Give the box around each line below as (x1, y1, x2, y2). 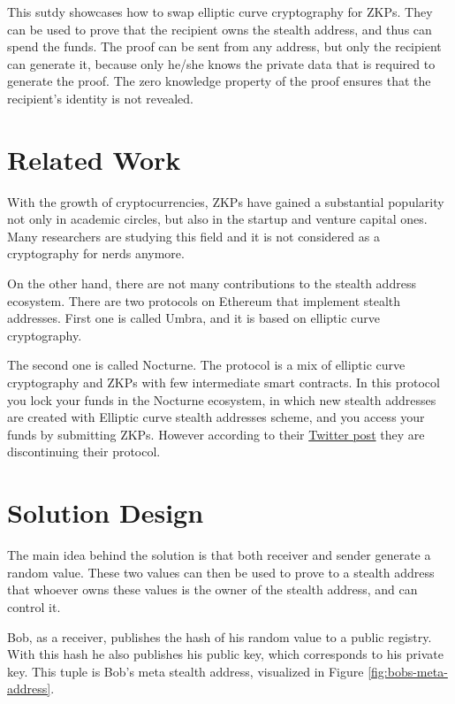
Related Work (7, 141, 181, 177)
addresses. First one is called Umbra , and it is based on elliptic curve (7, 309, 381, 327)
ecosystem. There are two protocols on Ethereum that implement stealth (7, 291, 401, 310)
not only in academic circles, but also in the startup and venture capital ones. (7, 210, 428, 228)
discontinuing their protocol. (7, 442, 161, 461)
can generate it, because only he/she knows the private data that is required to (7, 54, 436, 73)
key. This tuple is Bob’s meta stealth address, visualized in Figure (7, 662, 364, 680)
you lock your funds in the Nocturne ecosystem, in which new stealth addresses (7, 390, 436, 409)
